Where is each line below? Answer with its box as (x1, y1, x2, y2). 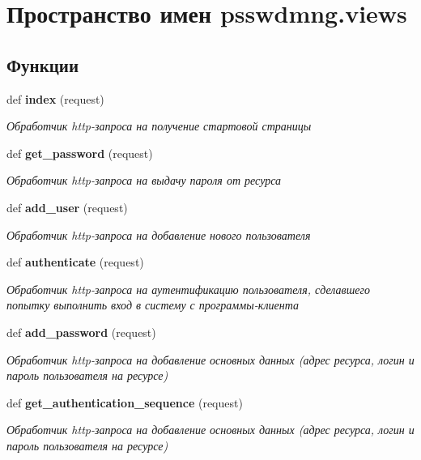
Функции (6, 52, 79, 77)
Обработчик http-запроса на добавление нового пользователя (6, 226, 311, 243)
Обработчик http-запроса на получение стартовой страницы (6, 117, 312, 134)
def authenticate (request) (6, 253, 144, 270)
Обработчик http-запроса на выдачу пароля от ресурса (6, 172, 282, 189)
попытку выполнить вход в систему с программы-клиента (6, 296, 300, 313)
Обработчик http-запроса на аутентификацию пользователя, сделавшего (6, 280, 370, 297)
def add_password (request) (6, 323, 156, 340)
